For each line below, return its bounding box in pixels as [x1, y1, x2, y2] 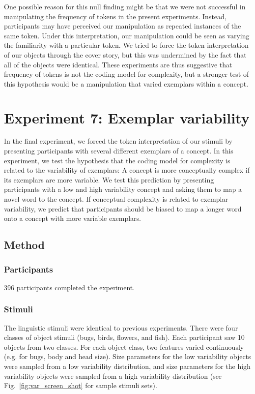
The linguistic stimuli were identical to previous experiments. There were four [4, 322, 238, 333]
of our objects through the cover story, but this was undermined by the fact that [4, 49, 247, 60]
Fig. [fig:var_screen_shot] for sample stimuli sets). [4, 380, 157, 391]
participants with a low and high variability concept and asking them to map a [4, 184, 242, 194]
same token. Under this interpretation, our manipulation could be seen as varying [4, 30, 250, 40]
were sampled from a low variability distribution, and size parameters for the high [4, 361, 251, 371]
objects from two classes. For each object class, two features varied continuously [4, 341, 244, 352]
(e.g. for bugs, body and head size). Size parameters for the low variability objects [4, 351, 251, 362]
